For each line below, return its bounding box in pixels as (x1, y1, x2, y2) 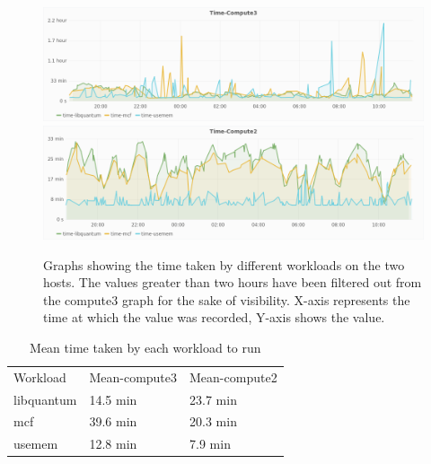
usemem (13, 434, 58, 453)
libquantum (13, 390, 77, 408)
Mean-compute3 (89, 367, 178, 386)
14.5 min (89, 390, 137, 408)
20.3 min (189, 412, 237, 431)
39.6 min (89, 412, 137, 431)
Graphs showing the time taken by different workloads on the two (43, 255, 405, 274)
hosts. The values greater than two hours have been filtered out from (43, 273, 422, 292)
